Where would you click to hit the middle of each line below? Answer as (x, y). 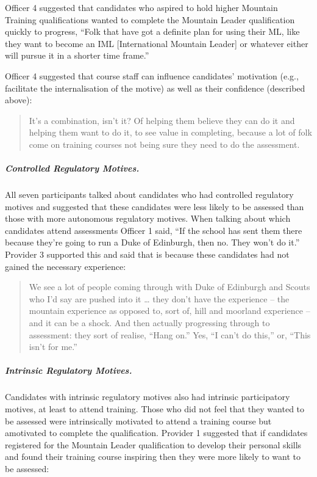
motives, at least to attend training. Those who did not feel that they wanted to (155, 408)
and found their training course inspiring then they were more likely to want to (153, 457)
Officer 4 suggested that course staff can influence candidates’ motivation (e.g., (152, 75)
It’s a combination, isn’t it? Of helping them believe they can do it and (162, 120)
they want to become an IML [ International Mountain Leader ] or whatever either (157, 43)
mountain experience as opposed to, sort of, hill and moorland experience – (169, 311)
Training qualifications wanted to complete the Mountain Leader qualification (150, 19)
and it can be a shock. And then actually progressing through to (149, 323)
